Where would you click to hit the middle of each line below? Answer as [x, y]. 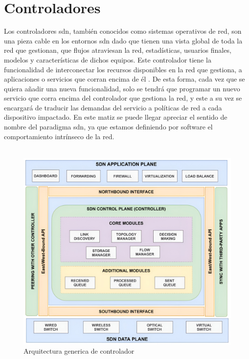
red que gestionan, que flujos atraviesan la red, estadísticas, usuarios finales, [118, 50]
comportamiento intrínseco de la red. [59, 136]
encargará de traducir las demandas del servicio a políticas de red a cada [113, 107]
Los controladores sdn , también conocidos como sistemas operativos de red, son [123, 31]
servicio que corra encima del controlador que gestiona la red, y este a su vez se [123, 98]
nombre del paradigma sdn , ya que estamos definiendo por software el [108, 127]
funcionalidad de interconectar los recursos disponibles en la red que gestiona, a [123, 69]
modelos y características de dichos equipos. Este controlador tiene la [108, 59]
